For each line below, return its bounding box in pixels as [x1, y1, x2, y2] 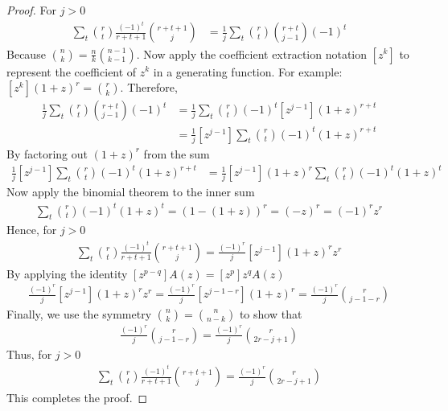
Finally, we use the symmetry [6, 305, 152, 322]
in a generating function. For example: [153, 63, 343, 80]
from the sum [143, 145, 210, 162]
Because [6, 45, 46, 62]
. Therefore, [120, 79, 178, 96]
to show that [239, 305, 302, 322]
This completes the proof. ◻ [6, 389, 148, 406]
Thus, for [6, 345, 52, 362]
